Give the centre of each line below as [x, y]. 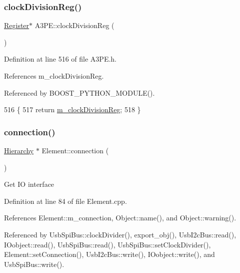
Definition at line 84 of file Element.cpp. [65, 201]
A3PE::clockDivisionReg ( [74, 25]
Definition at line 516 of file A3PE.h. [60, 59]
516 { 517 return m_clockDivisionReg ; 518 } [72, 109]
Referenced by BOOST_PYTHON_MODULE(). [79, 92]
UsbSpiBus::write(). [34, 264]
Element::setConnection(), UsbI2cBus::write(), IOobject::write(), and [109, 254]
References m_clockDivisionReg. [54, 76]
